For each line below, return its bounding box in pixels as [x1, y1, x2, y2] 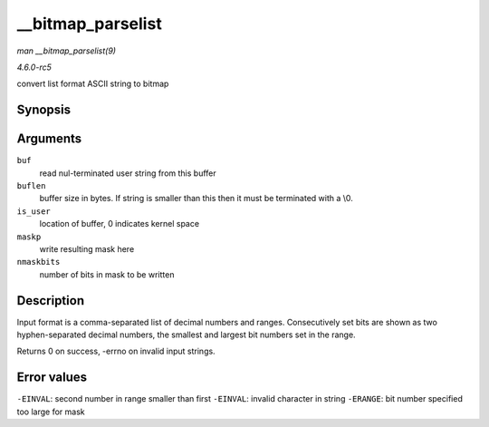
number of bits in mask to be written [39, 268, 175, 280]
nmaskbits [16, 257, 61, 267]
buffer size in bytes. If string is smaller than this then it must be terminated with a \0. [39, 193, 353, 204]
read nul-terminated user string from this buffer [39, 168, 216, 179]
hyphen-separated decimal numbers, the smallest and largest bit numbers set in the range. [16, 329, 357, 340]
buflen [16, 181, 46, 191]
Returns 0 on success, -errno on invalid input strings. [16, 345, 216, 357]
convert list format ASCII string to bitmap [16, 78, 169, 90]
